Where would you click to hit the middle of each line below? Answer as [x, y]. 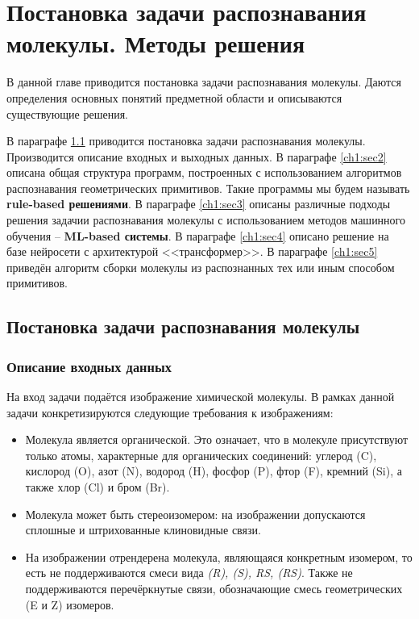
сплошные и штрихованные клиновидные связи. [143, 530]
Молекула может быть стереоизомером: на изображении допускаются [195, 514]
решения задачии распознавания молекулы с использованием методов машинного [206, 220]
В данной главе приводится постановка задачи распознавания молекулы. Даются [204, 82]
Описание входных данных [89, 366]
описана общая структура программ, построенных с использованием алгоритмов [204, 172]
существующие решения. [67, 113]
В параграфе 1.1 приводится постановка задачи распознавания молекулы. [186, 141]
